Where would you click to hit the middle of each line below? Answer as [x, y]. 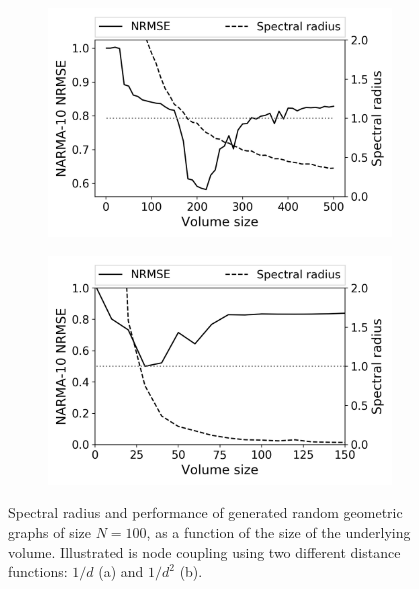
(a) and [121, 571]
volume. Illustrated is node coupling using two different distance [204, 551]
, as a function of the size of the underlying [278, 532]
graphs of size [50, 532]
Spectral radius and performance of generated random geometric [205, 512]
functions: [38, 571]
